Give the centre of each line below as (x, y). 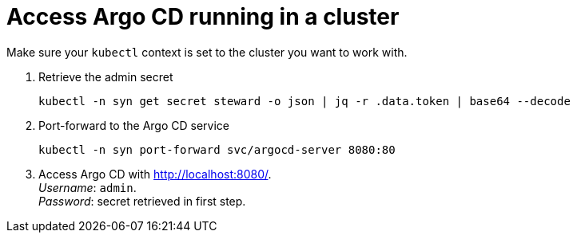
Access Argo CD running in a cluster (203, 17)
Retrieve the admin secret (106, 76)
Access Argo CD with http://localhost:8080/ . (155, 174)
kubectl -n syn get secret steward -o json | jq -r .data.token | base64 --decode (304, 101)
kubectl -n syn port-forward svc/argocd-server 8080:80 (217, 149)
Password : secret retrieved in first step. (142, 201)
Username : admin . (88, 187)
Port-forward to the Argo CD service (134, 125)
